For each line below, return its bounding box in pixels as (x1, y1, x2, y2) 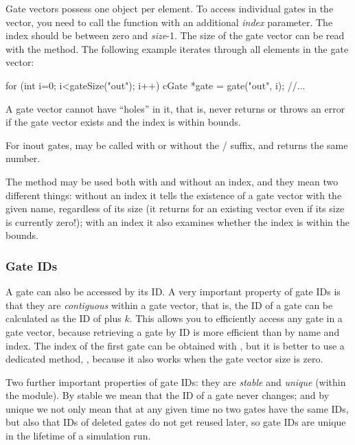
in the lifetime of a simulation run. (5, 429, 151, 443)
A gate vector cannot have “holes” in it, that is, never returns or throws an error (5, 101, 345, 115)
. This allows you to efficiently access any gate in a (129, 311, 343, 326)
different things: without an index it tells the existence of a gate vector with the (5, 187, 342, 202)
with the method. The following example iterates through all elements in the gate (5, 41, 349, 56)
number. (5, 151, 41, 166)
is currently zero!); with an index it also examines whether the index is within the (5, 214, 350, 229)
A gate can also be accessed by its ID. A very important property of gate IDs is (5, 284, 341, 299)
